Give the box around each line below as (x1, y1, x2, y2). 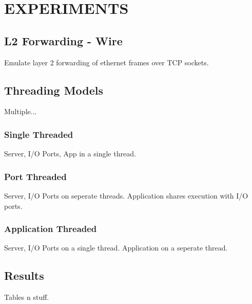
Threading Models (4, 82, 104, 98)
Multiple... (4, 106, 37, 117)
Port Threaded (4, 170, 67, 183)
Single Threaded (4, 128, 73, 140)
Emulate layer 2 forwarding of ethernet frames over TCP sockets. (4, 57, 209, 67)
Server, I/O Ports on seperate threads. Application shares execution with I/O (4, 190, 248, 201)
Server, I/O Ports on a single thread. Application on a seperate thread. (4, 242, 228, 253)
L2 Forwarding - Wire (4, 32, 123, 48)
